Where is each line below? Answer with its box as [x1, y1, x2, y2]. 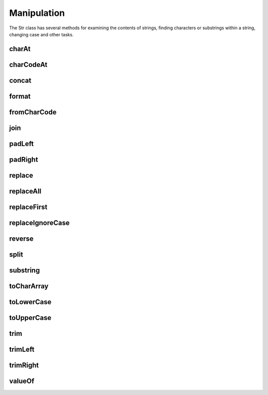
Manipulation [9, 7, 65, 18]
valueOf [9, 377, 35, 386]
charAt [9, 45, 31, 53]
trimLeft [9, 345, 35, 354]
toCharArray [9, 282, 49, 290]
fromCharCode [9, 108, 57, 116]
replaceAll [9, 187, 42, 196]
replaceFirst [9, 202, 48, 211]
